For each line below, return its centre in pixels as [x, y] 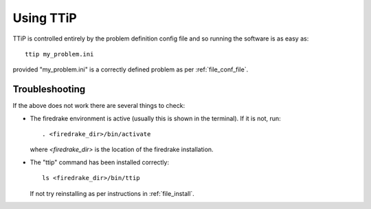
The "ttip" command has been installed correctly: [100, 162]
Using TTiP [45, 18]
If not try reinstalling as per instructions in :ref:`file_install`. [112, 193]
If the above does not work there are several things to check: [99, 106]
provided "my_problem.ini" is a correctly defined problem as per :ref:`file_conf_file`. [131, 69]
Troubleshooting [49, 89]
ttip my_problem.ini [59, 54]
